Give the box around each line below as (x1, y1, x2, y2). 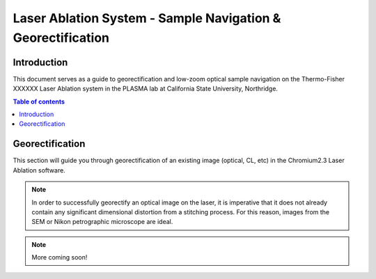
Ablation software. (13, 166, 65, 174)
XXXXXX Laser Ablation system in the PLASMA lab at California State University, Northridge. (13, 84, 279, 93)
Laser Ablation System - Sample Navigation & (13, 10, 281, 26)
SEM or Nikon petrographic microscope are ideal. (31, 218, 173, 226)
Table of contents (13, 97, 65, 106)
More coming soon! (31, 253, 88, 262)
